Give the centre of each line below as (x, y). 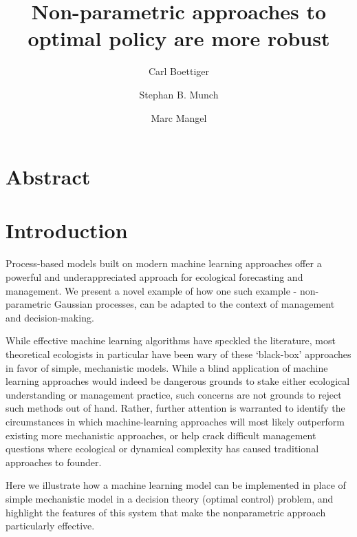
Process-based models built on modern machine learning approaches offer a (164, 263)
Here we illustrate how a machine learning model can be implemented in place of (176, 485)
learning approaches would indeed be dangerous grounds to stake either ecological (178, 381)
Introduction (67, 230)
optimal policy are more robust (179, 38)
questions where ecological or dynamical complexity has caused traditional (162, 449)
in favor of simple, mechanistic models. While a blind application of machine (167, 367)
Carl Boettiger (179, 71)
